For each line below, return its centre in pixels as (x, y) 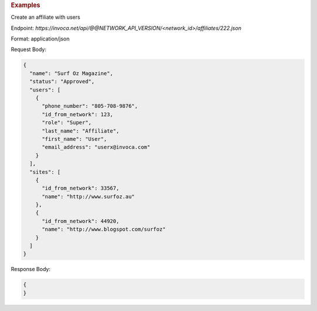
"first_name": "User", (75, 139)
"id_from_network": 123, (78, 114)
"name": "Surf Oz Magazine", (72, 73)
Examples (26, 5)
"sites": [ (45, 172)
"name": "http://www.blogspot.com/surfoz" (104, 229)
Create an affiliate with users (45, 17)
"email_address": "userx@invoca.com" (96, 147)
